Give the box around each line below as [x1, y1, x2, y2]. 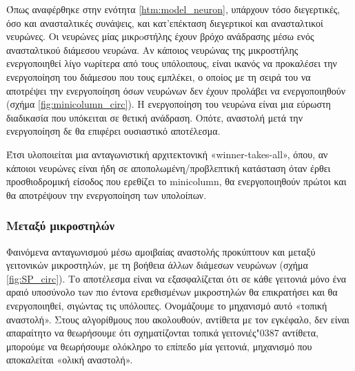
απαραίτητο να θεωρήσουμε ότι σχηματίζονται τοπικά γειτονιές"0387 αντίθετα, [6, 325, 318, 340]
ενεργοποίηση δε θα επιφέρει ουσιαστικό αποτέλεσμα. [6, 124, 221, 138]
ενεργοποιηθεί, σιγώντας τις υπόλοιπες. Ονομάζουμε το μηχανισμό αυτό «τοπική [6, 298, 327, 312]
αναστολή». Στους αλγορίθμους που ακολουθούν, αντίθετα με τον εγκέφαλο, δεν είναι [6, 312, 349, 326]
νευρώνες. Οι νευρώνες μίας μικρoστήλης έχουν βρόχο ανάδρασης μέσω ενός [6, 29, 314, 44]
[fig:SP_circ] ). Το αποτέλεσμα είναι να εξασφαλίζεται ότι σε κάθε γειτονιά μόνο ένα [6, 271, 347, 285]
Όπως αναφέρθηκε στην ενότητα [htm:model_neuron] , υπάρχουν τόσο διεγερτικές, [6, 2, 341, 16]
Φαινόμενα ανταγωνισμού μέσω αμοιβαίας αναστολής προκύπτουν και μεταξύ [6, 244, 316, 258]
